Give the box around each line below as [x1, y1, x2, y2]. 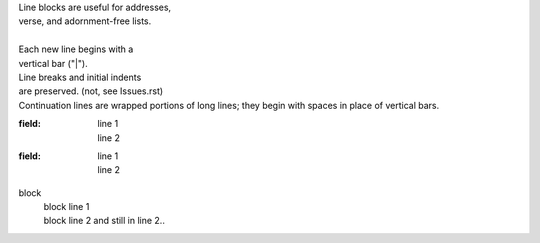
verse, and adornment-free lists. [18, 15, 152, 27]
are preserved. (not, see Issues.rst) [18, 85, 164, 97]
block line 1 [43, 201, 90, 213]
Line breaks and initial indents [18, 71, 142, 83]
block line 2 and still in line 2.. [43, 215, 165, 227]
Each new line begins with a [18, 43, 134, 55]
